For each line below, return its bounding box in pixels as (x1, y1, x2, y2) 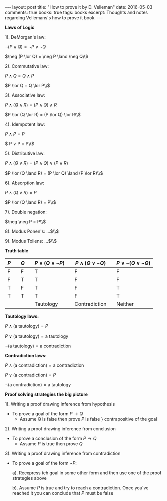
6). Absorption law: (5, 180, 45, 186)
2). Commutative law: (5, 63, 49, 69)
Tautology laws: (5, 313, 39, 319)
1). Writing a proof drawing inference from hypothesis (5, 401, 115, 407)
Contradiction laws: (5, 353, 47, 358)
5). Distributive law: (5, 150, 45, 156)
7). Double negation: (5, 209, 47, 215)
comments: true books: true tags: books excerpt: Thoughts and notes (5, 9, 148, 15)
